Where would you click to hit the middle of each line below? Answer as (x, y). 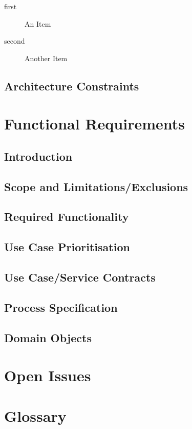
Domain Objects (48, 337)
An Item (38, 23)
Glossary (35, 415)
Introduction (38, 156)
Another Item (46, 58)
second (15, 41)
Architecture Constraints (72, 86)
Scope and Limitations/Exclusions (96, 186)
